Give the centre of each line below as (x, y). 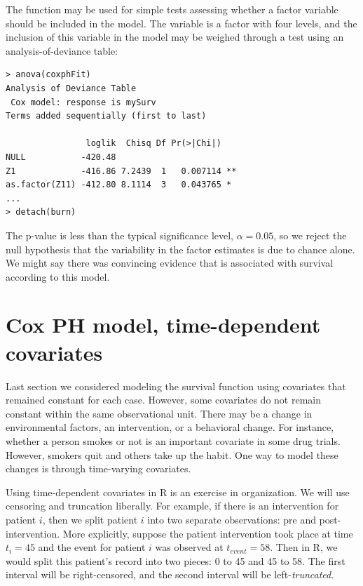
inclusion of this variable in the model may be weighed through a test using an (175, 37)
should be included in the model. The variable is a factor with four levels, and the (181, 23)
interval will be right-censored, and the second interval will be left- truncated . (170, 574)
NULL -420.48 (61, 157)
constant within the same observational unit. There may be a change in (159, 413)
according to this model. (58, 276)
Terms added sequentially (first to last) (106, 116)
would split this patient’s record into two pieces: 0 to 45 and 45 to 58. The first (176, 560)
